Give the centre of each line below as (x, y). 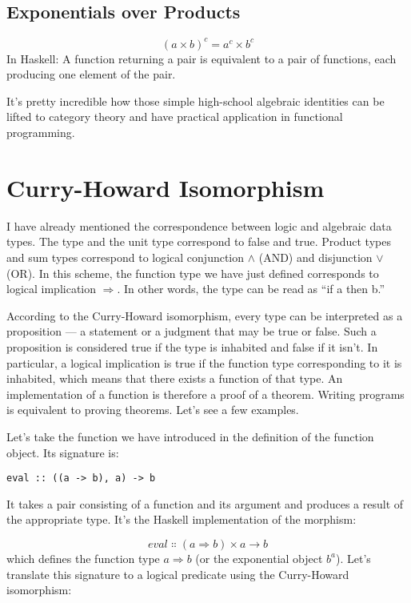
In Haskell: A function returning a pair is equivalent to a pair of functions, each (202, 58)
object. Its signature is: (63, 452)
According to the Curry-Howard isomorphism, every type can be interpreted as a (205, 315)
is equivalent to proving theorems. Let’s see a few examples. (153, 410)
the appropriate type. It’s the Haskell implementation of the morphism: (182, 519)
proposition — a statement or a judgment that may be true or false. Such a (192, 331)
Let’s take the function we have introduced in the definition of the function (190, 436)
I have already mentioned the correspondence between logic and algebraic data (199, 225)
